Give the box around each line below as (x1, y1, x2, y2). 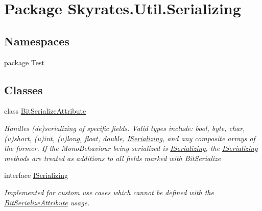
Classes (4, 82, 43, 97)
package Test (4, 57, 45, 67)
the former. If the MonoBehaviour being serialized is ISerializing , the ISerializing (4, 143, 258, 153)
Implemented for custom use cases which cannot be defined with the (4, 187, 214, 197)
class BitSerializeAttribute (4, 106, 86, 116)
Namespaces (4, 33, 69, 48)
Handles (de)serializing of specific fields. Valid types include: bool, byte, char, (4, 122, 245, 133)
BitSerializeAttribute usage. (4, 197, 90, 207)
